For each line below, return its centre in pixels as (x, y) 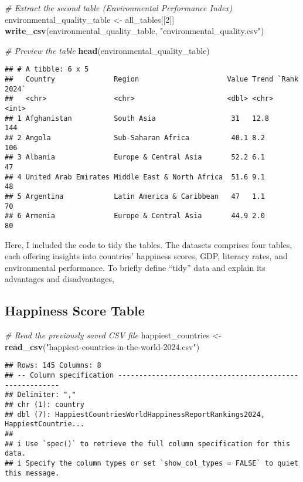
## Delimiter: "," (40, 395)
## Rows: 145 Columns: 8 (53, 366)
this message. (32, 473)
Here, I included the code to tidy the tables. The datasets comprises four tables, (149, 244)
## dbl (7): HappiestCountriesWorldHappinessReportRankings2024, (135, 414)
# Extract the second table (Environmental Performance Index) (119, 8)
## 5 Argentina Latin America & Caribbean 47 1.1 (135, 196)
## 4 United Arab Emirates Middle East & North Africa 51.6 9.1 (135, 177)
